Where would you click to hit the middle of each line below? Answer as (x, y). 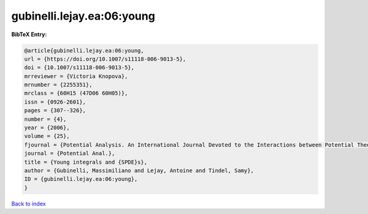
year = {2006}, (47, 128)
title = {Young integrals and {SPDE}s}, (86, 162)
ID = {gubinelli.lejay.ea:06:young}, (81, 179)
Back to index (29, 204)
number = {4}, (45, 119)
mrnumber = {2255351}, (58, 85)
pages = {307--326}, (55, 111)
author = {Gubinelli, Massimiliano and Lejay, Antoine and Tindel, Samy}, (139, 171)
